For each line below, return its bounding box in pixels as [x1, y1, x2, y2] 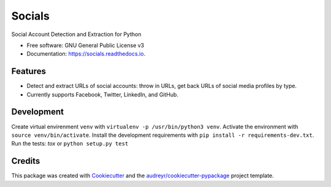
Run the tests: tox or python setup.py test [11, 140, 129, 147]
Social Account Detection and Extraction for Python [11, 31, 142, 38]
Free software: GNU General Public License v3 [26, 42, 145, 49]
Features [11, 66, 46, 76]
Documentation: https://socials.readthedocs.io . [26, 50, 146, 57]
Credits [11, 156, 40, 166]
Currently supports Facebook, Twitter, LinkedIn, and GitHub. [26, 90, 179, 98]
